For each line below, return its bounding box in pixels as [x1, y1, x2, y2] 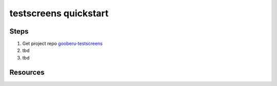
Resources [9, 68, 45, 76]
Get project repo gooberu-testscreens [22, 41, 103, 47]
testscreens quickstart [9, 8, 109, 19]
